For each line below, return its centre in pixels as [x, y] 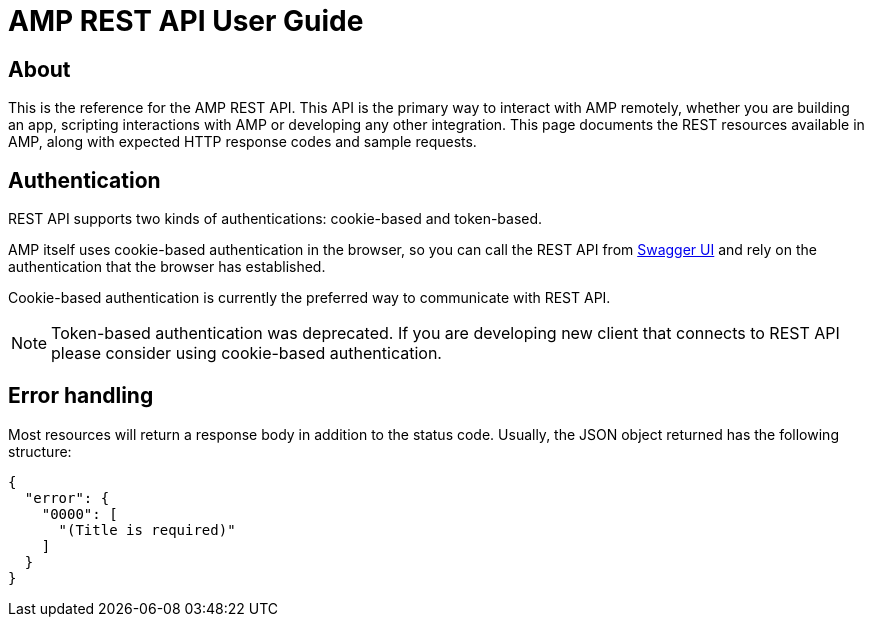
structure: [40, 451]
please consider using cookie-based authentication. [246, 353]
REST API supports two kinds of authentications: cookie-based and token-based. [275, 219]
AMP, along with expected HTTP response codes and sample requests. [242, 142]
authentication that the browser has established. [167, 267]
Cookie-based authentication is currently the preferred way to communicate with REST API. [309, 298]
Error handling [81, 396]
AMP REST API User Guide [186, 21]
